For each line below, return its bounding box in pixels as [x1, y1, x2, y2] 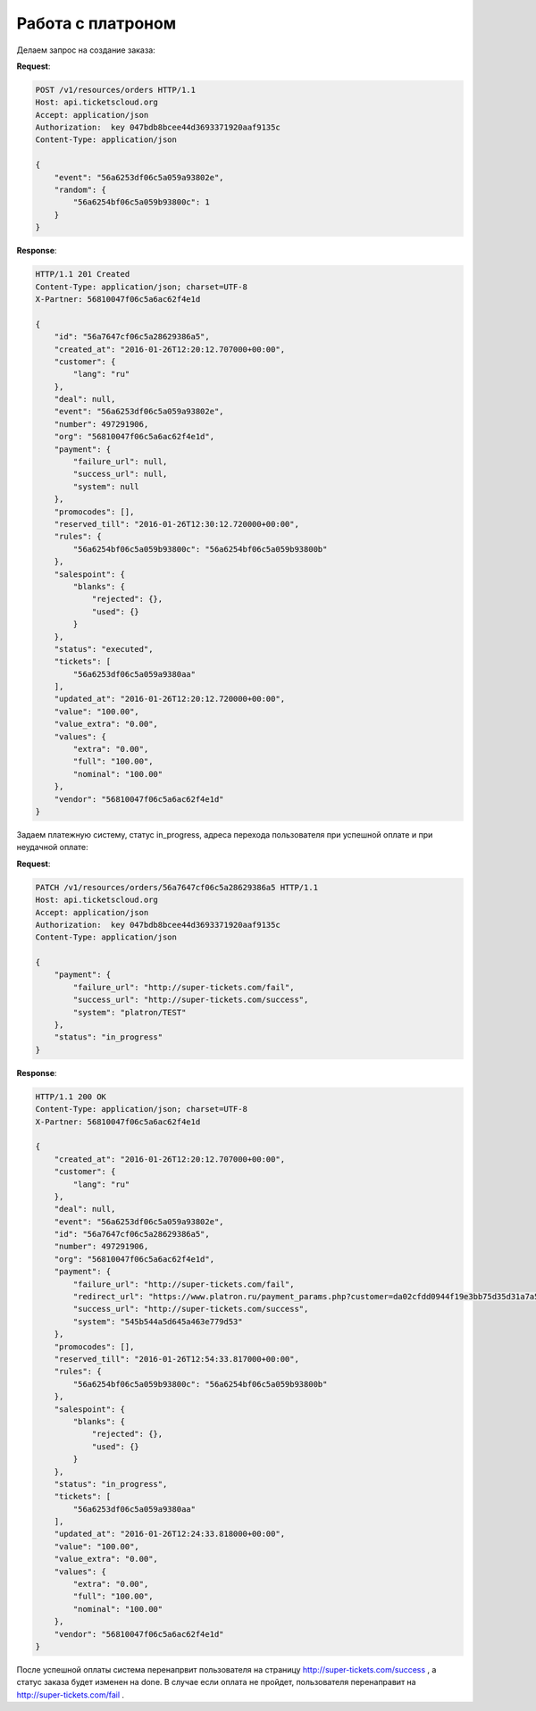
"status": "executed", [54, 644, 154, 654]
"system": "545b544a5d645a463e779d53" [72, 1316, 243, 1326]
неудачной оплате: [16, 842, 88, 853]
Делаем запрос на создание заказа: [16, 45, 155, 55]
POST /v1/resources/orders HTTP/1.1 [35, 85, 197, 95]
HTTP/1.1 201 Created [35, 269, 130, 280]
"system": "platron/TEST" [72, 1007, 187, 1017]
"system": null [72, 481, 140, 491]
